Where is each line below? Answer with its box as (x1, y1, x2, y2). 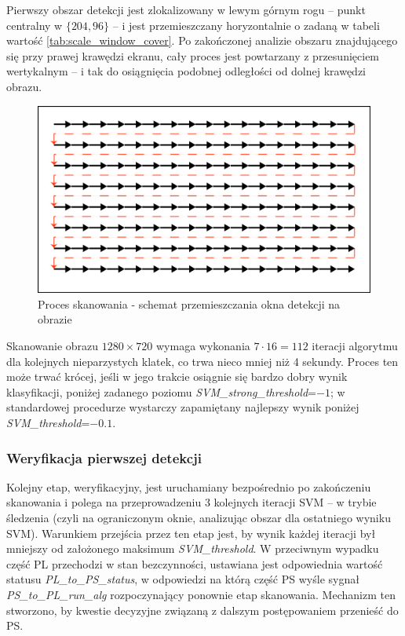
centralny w (6, 16, 63, 33)
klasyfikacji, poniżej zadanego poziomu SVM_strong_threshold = (6, 383, 316, 400)
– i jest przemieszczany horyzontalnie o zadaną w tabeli (112, 16, 380, 33)
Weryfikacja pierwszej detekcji (6, 448, 202, 467)
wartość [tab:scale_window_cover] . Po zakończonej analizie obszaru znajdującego (6, 32, 398, 49)
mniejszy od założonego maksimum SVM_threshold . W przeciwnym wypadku (6, 540, 379, 557)
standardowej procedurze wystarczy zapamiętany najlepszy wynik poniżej (6, 399, 359, 415)
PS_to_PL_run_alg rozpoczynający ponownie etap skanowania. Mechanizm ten (6, 587, 396, 602)
